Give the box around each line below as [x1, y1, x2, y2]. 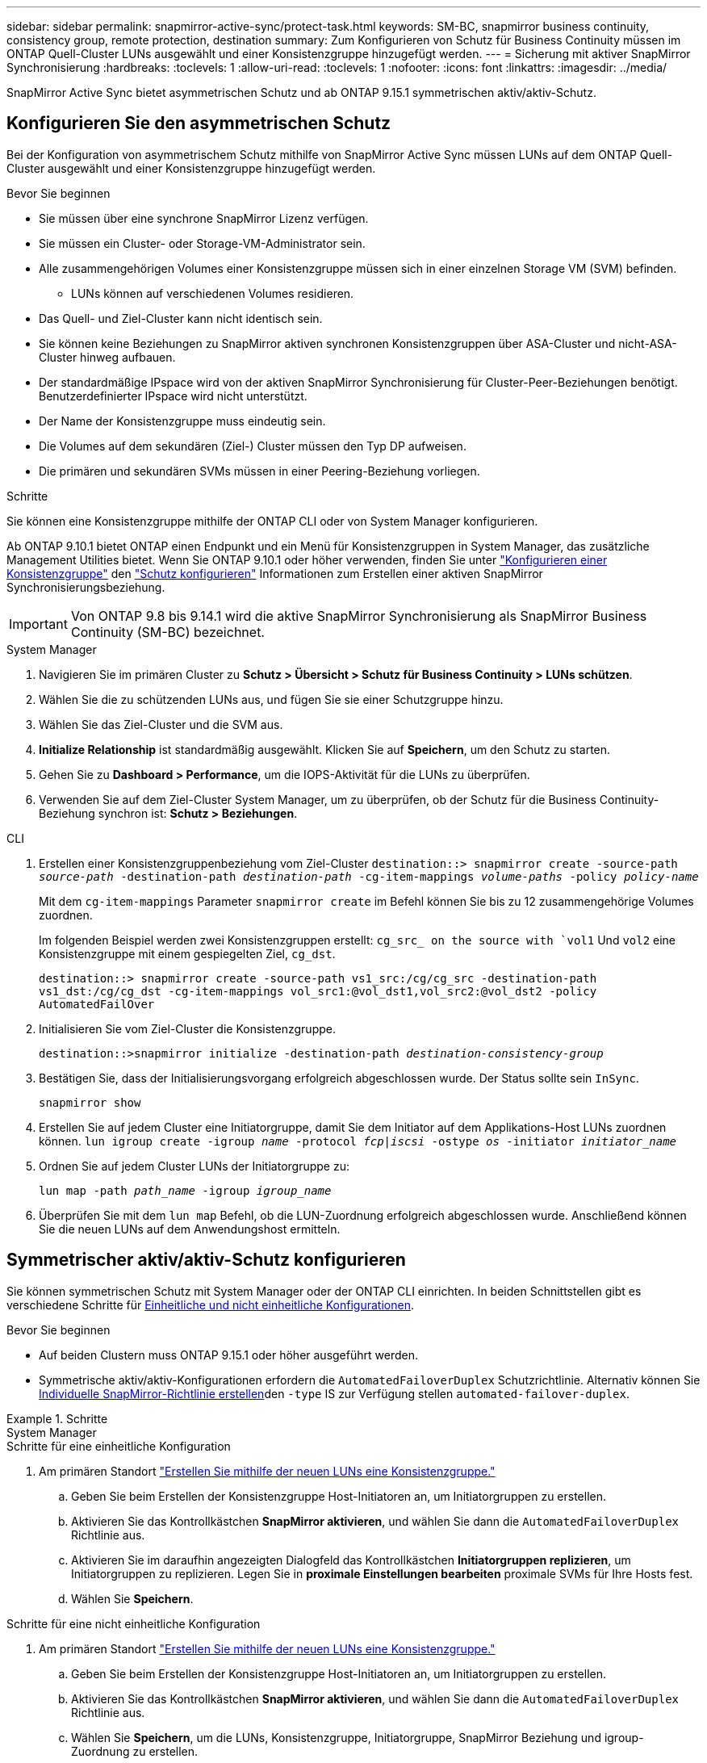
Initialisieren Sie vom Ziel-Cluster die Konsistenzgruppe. [39, 1021, 336, 1036]
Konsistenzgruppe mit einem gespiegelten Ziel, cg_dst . [39, 946, 336, 961]
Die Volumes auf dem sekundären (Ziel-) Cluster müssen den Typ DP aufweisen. [39, 438, 466, 453]
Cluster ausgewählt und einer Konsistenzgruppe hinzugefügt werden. [6, 161, 376, 175]
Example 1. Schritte [6, 1411, 108, 1426]
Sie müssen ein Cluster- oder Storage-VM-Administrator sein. [39, 236, 366, 250]
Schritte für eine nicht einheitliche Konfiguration [6, 1616, 261, 1631]
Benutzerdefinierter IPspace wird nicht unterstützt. [39, 388, 307, 403]
